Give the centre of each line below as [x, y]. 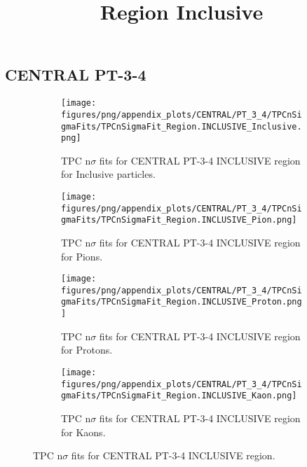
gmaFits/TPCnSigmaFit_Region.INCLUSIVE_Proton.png [182, 302]
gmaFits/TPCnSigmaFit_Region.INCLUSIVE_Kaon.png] [179, 396]
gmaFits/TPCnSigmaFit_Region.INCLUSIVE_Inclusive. [182, 126]
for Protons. [87, 350]
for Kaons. [83, 432]
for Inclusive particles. [108, 174]
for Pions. [82, 256]
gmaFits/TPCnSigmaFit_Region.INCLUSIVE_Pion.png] [179, 220]
